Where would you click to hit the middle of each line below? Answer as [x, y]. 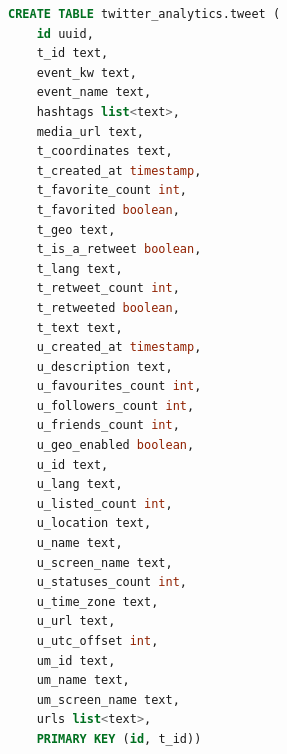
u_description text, [104, 366]
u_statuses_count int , [111, 582]
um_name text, [83, 680]
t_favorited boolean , [108, 209]
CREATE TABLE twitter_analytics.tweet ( [144, 14]
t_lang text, [79, 268]
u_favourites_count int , [119, 386]
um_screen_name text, [108, 699]
